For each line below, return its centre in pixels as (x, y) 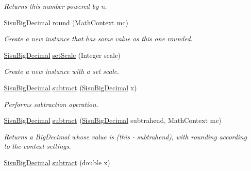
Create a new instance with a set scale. (62, 71)
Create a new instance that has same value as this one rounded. (98, 39)
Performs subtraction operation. (51, 104)
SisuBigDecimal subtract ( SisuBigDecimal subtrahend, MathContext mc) (113, 120)
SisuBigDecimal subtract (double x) (57, 162)
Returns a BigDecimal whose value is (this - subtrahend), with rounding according (125, 136)
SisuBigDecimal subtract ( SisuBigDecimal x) (70, 87)
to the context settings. (38, 146)
